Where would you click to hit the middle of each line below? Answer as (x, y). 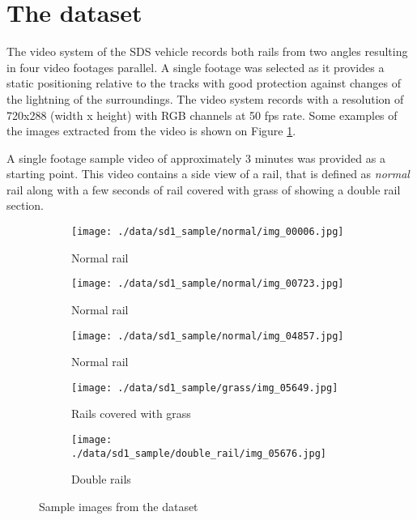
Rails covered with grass (131, 413)
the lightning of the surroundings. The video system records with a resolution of (205, 98)
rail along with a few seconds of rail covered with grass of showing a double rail (204, 189)
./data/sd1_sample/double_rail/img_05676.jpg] (199, 453)
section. (25, 205)
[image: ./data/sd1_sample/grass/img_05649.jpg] (205, 388)
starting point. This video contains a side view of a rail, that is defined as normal (208, 174)
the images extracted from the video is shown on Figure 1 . (151, 131)
